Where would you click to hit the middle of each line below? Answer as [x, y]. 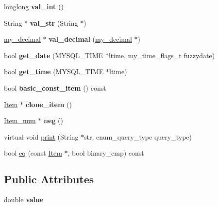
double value [24, 199]
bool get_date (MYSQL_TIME [54, 55]
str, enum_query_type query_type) [138, 136]
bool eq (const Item [33, 153]
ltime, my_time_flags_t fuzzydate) [162, 55]
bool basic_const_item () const [55, 87]
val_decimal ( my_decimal [90, 39]
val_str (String [54, 23]
